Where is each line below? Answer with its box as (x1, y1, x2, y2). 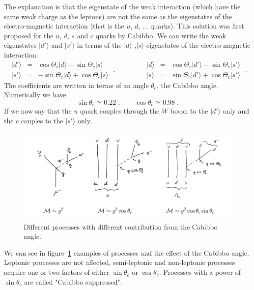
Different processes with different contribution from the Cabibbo (24, 221, 218, 232)
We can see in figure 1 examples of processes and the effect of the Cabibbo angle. (4, 247, 249, 258)
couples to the (21, 115, 63, 125)
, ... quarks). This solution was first (138, 21, 244, 31)
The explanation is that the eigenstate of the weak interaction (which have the (4, 1, 241, 11)
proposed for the (4, 30, 54, 40)
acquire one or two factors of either (4, 267, 110, 277)
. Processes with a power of (159, 267, 241, 277)
